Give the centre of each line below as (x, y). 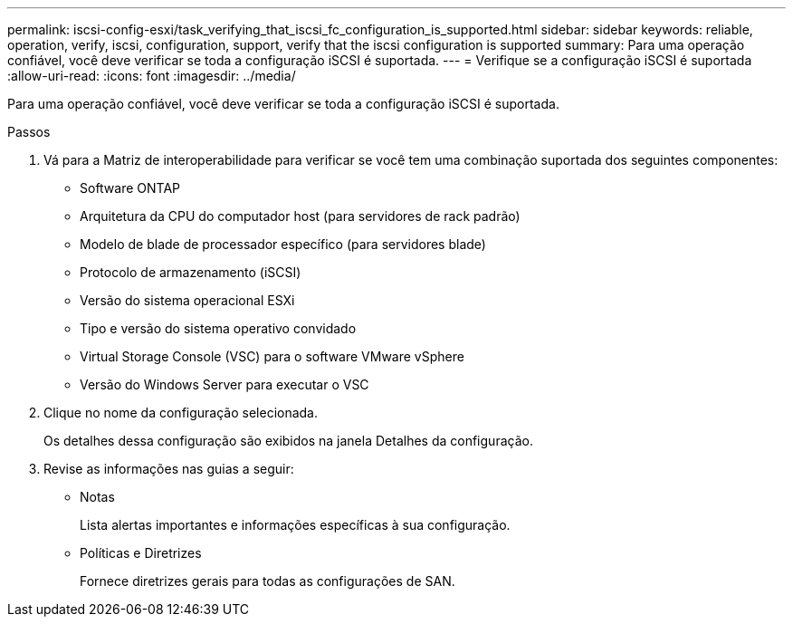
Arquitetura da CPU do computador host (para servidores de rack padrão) (300, 216)
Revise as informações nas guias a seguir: (169, 469)
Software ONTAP (130, 188)
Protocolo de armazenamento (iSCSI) (191, 272)
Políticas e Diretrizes (141, 553)
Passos (29, 132)
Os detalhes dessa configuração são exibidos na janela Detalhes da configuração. (288, 441)
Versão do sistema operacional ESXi (187, 300)
